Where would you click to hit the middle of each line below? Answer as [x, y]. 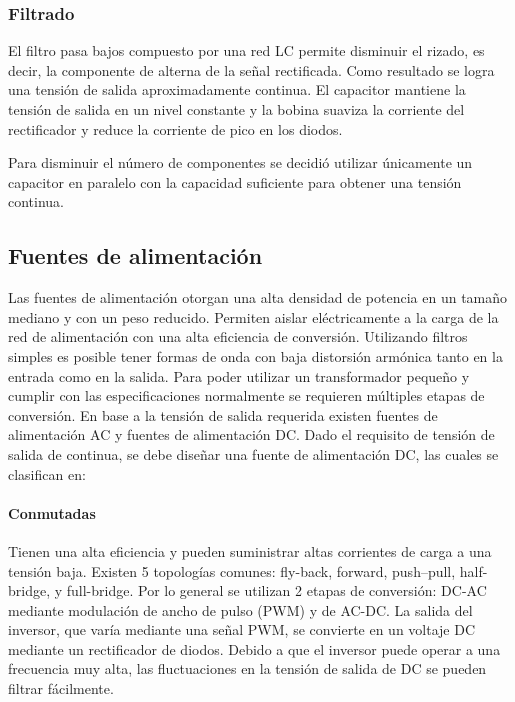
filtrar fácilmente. [61, 688]
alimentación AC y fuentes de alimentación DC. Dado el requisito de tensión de [251, 434]
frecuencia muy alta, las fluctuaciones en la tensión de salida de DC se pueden [247, 668]
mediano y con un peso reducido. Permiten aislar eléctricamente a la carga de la [253, 316]
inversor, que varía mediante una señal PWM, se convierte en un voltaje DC [242, 629]
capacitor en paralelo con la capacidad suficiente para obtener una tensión [235, 181]
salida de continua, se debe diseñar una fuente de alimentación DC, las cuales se [253, 453]
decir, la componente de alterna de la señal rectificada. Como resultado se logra [251, 69]
